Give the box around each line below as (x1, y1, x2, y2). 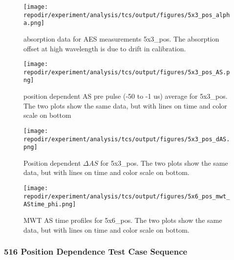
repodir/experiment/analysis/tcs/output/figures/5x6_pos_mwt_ (23, 193, 230, 200)
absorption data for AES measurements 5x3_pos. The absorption (23, 33, 219, 43)
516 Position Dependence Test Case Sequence (4, 245, 188, 258)
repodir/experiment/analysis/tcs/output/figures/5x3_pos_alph (23, 11, 230, 19)
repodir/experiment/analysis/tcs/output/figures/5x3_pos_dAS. (23, 135, 230, 143)
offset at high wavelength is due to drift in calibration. (23, 43, 186, 53)
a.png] (23, 20, 44, 27)
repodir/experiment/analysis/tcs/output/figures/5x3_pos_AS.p (23, 68, 230, 76)
